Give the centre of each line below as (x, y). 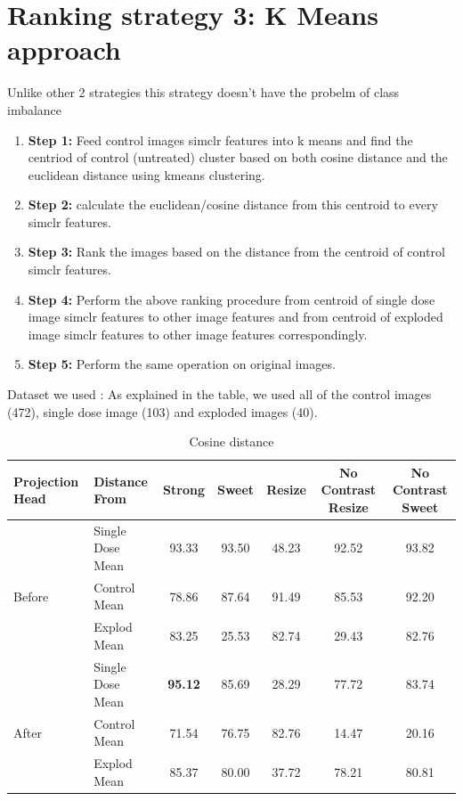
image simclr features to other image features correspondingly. (198, 334)
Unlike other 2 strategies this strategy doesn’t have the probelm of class (203, 92)
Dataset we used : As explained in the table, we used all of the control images (219, 394)
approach (64, 49)
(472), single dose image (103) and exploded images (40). (162, 411)
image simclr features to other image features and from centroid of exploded (236, 317)
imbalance (35, 109)
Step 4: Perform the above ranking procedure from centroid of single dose (231, 299)
